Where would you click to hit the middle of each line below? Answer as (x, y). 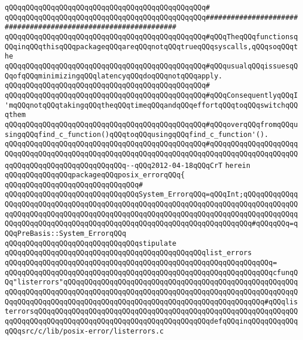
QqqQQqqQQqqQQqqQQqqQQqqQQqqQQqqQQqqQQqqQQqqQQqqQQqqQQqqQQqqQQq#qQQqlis (151, 302)
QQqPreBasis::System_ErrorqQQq (66, 234)
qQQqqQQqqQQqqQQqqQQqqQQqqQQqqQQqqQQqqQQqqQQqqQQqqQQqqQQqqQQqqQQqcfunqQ (151, 272)
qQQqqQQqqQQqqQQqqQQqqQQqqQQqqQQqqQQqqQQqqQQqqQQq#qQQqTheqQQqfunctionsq (151, 37)
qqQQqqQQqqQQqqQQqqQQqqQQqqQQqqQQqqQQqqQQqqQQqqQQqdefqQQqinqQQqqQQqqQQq (151, 321)
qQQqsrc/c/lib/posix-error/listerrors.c (85, 331)
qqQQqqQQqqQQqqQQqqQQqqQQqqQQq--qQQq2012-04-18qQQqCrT (114, 165)
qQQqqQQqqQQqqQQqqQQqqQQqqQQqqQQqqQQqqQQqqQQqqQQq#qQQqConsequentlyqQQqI (151, 95)
